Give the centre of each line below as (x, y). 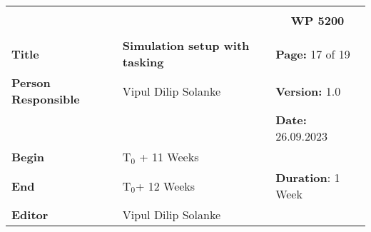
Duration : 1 (308, 177)
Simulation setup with (186, 45)
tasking (143, 62)
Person (31, 82)
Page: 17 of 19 (313, 54)
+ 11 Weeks (169, 157)
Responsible (46, 99)
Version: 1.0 (308, 91)
